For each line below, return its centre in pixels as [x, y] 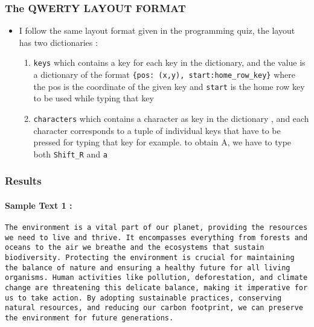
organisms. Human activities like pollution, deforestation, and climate [156, 278]
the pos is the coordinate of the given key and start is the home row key [169, 86]
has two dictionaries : [58, 42]
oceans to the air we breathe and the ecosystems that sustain [135, 248]
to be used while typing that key [94, 98]
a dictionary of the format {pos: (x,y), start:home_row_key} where [164, 75]
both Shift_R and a [70, 154]
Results [23, 181]
